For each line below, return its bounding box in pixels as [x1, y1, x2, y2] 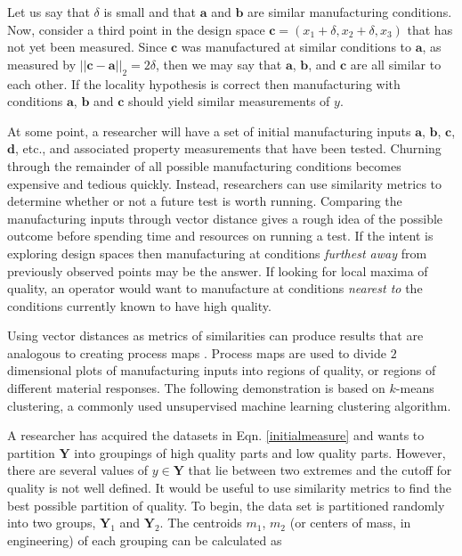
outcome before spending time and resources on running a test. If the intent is [7, 226, 434, 245]
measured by [7, 54, 77, 73]
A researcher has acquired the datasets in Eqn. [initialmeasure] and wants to [7, 426, 425, 445]
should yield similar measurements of [128, 92, 330, 110]
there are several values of [7, 461, 149, 479]
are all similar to [350, 54, 442, 73]
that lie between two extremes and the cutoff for [188, 461, 452, 479]
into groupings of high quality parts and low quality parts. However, [74, 443, 446, 462]
